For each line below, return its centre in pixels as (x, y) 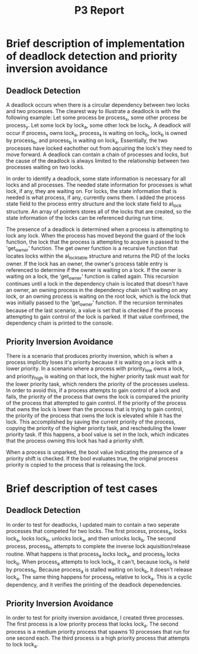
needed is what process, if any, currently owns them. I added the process (96, 198)
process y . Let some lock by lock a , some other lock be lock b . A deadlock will (98, 126)
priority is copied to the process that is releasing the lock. (76, 464)
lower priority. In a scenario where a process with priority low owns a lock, (95, 369)
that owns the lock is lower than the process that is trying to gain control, (95, 409)
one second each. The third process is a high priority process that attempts (98, 638)
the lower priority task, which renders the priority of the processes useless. (98, 384)
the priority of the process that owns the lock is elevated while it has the (94, 415)
